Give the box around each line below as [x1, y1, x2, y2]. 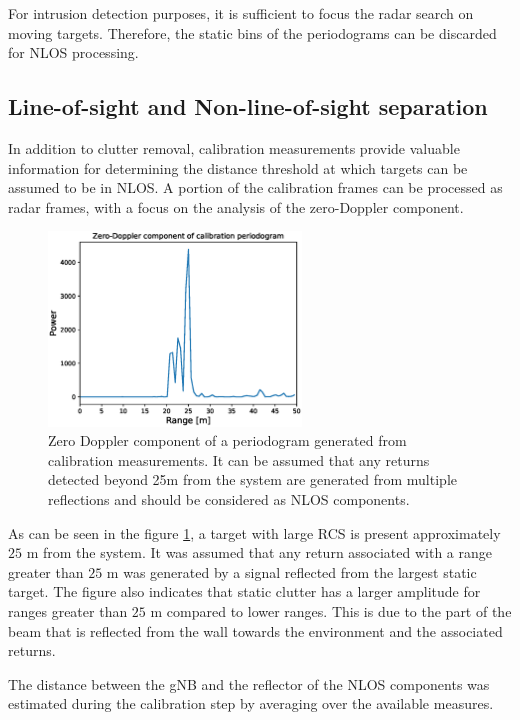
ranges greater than [8, 600, 128, 621]
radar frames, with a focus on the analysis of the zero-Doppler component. [8, 196, 464, 217]
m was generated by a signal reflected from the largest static [106, 561, 477, 582]
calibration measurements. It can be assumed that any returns [48, 449, 430, 470]
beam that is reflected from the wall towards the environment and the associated [8, 620, 503, 641]
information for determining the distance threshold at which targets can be [8, 157, 468, 178]
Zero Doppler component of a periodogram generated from [48, 430, 407, 451]
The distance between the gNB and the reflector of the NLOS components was [8, 673, 490, 694]
